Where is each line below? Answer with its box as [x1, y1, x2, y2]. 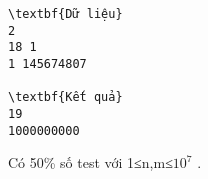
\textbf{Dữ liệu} [8, 7, 123, 21]
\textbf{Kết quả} [8, 90, 123, 105]
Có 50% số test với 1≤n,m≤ [8, 152, 173, 173]
